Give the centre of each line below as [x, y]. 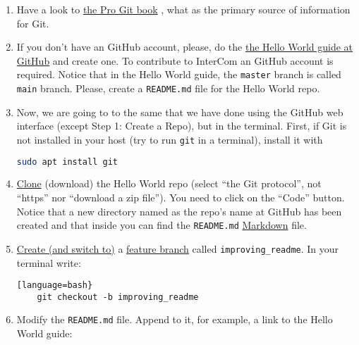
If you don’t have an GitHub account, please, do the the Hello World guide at [185, 47]
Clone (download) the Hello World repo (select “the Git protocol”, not [169, 183]
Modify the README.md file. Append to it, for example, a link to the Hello [175, 319]
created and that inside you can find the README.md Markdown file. [162, 225]
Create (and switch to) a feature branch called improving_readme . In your [178, 248]
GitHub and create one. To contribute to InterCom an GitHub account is [175, 60]
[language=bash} [55, 286]
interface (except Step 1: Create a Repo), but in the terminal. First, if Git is [182, 126]
